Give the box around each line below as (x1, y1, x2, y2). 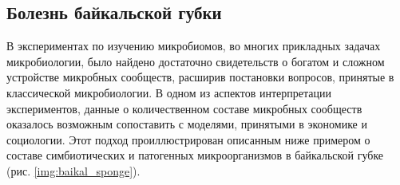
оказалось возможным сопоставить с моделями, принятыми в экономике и (6, 116, 367, 132)
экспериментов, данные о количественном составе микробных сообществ (6, 100, 362, 116)
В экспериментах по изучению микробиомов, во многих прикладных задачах (6, 37, 381, 54)
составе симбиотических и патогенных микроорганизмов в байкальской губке (6, 147, 384, 163)
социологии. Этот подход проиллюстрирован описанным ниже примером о (6, 131, 370, 148)
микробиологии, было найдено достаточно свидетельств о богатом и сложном (6, 53, 385, 69)
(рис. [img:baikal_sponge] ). (6, 162, 141, 179)
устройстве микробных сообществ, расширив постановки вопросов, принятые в (6, 69, 394, 85)
